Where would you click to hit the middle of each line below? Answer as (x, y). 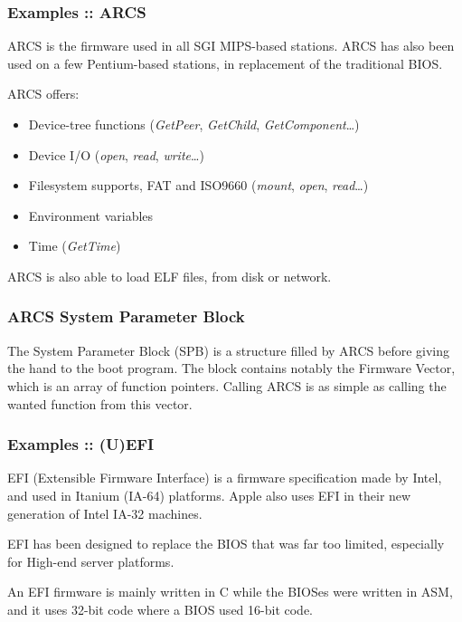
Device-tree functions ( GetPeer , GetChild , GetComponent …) (194, 124)
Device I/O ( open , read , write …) (116, 154)
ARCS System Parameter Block (126, 316)
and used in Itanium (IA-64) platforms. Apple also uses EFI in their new (209, 495)
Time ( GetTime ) (75, 246)
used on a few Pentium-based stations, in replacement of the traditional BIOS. (225, 63)
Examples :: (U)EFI (81, 444)
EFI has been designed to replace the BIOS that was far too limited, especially (226, 544)
